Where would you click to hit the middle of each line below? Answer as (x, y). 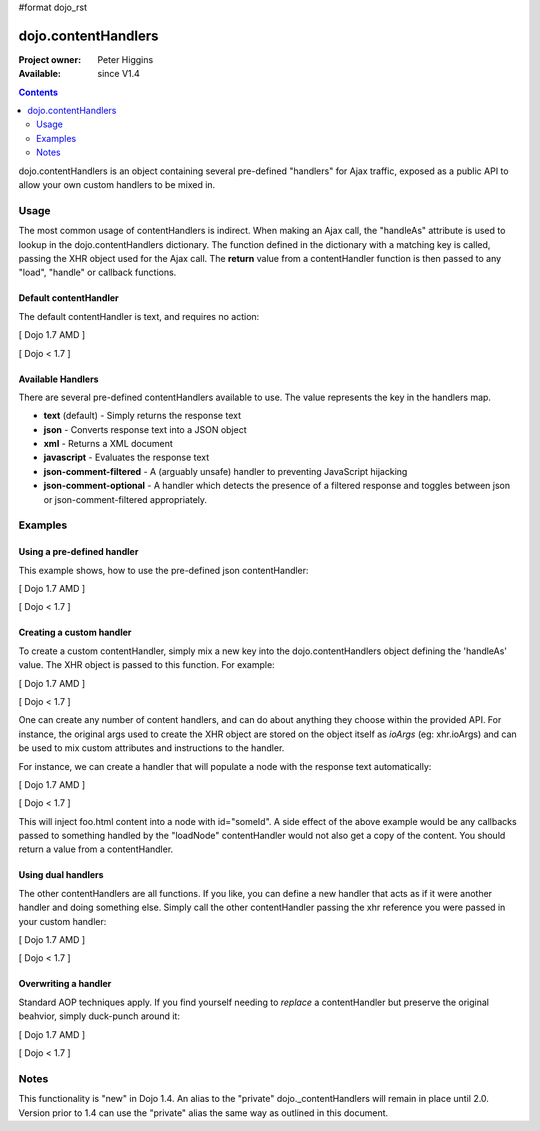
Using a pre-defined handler (78, 552)
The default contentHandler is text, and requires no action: (139, 316)
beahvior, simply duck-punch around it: (99, 1016)
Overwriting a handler (65, 984)
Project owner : (50, 59)
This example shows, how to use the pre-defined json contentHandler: (163, 570)
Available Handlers (58, 379)
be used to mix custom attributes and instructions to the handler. (151, 748)
